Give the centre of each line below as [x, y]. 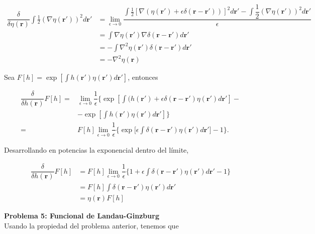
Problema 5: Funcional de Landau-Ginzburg [82, 216]
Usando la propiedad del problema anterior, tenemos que [91, 225]
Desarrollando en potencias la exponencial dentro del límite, [96, 150]
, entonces [143, 77]
